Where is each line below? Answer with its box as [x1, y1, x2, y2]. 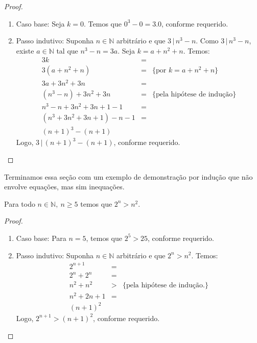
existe [16, 45, 34, 56]
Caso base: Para [16, 232, 66, 243]
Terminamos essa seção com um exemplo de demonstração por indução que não [4, 171, 253, 182]
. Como [196, 35, 219, 46]
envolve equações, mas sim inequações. [4, 181, 125, 192]
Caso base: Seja [16, 18, 65, 29]
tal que [56, 45, 78, 56]
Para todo [4, 198, 35, 209]
